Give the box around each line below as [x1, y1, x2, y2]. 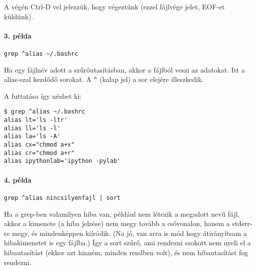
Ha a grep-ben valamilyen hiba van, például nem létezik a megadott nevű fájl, [4, 208, 240, 219]
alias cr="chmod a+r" [4, 149, 75, 156]
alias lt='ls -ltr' [4, 116, 68, 124]
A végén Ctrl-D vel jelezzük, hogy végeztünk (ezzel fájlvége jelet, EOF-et [4, 1, 225, 11]
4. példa [4, 174, 32, 185]
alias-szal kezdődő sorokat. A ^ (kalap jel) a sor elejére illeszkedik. [4, 74, 204, 84]
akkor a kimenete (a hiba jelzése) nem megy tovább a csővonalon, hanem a [4, 218, 230, 229]
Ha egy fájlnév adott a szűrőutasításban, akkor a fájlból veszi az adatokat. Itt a [4, 64, 245, 75]
